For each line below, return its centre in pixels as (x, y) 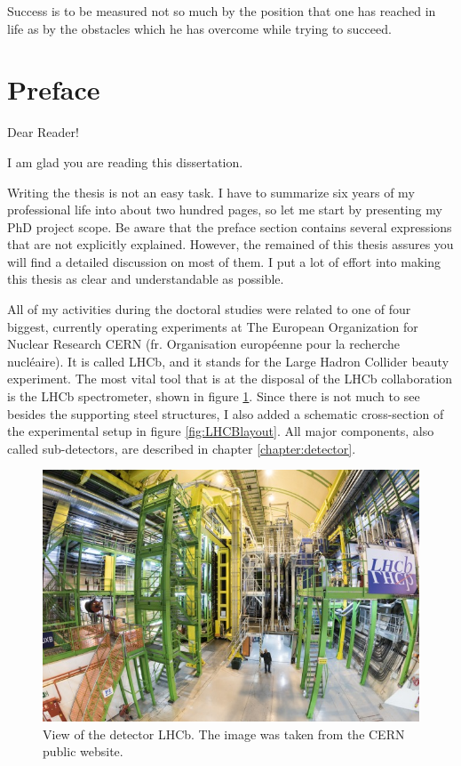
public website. (83, 751)
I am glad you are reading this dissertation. (125, 161)
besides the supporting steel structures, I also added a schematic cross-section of (226, 413)
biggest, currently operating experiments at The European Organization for (213, 326)
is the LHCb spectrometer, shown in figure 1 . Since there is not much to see (214, 396)
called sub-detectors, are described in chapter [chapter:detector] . (182, 448)
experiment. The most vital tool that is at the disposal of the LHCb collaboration (230, 379)
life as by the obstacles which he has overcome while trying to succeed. (199, 28)
